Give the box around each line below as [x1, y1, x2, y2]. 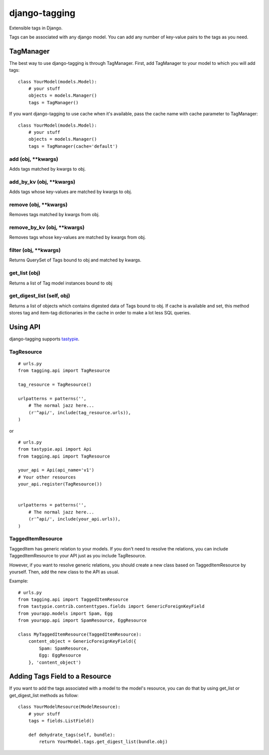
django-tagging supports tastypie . [9, 336, 80, 342]
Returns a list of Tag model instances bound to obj [9, 280, 113, 286]
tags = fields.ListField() [28, 718, 95, 724]
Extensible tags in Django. [9, 25, 63, 31]
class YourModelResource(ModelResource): [18, 704, 121, 710]
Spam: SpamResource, [39, 645, 89, 651]
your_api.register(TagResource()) [18, 482, 102, 487]
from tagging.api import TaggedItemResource [18, 597, 129, 602]
